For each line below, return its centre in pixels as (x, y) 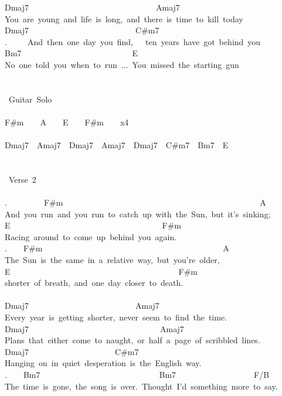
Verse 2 (22, 179)
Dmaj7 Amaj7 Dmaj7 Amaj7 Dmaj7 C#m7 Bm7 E (117, 145)
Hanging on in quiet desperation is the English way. (103, 363)
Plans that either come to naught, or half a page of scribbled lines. (132, 340)
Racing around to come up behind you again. (91, 236)
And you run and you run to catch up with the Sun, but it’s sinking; (138, 214)
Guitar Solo (30, 99)
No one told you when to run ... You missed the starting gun (122, 64)
